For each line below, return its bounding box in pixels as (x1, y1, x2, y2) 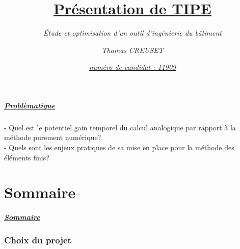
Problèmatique (4, 100, 56, 110)
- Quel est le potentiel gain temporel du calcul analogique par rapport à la (4, 122, 236, 132)
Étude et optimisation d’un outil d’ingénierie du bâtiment (43, 27, 222, 38)
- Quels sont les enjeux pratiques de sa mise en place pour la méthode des (4, 142, 234, 153)
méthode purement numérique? (4, 132, 101, 143)
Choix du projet (4, 234, 71, 246)
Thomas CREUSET (101, 44, 164, 55)
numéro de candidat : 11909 (89, 62, 176, 72)
